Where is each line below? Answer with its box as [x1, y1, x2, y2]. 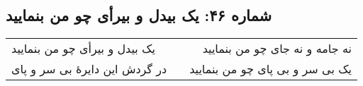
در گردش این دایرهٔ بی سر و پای [11, 61, 167, 78]
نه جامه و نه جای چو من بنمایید [202, 40, 352, 57]
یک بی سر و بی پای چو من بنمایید [189, 61, 352, 78]
